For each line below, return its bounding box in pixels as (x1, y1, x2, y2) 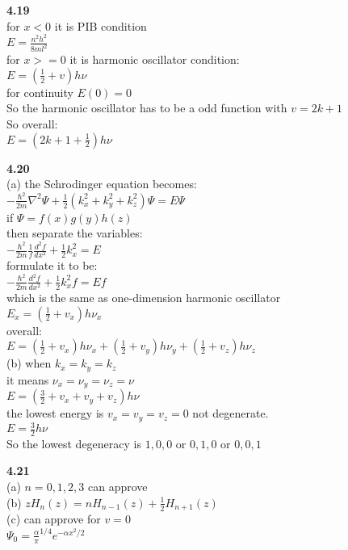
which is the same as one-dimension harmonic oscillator (6, 289, 281, 305)
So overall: (6, 115, 58, 132)
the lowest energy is (6, 405, 104, 422)
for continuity (6, 83, 73, 100)
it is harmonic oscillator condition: (69, 51, 240, 68)
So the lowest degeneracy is (6, 435, 141, 451)
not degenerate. (192, 405, 269, 422)
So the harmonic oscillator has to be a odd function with (6, 99, 287, 116)
